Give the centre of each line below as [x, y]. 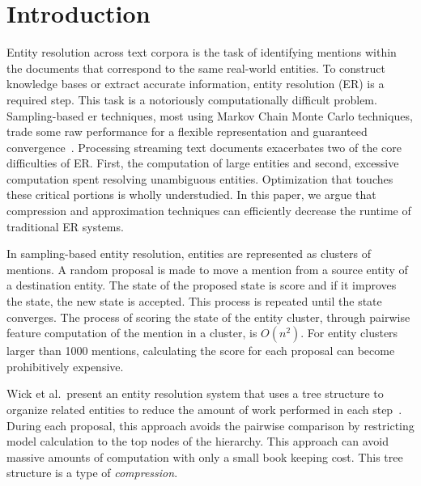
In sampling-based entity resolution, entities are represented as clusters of [189, 254]
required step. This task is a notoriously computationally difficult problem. [192, 99]
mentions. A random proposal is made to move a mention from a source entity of [207, 269]
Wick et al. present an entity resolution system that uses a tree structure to [195, 393]
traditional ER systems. [65, 226]
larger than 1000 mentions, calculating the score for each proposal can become [201, 351]
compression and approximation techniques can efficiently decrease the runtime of [209, 211]
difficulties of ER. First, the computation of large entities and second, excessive [203, 163]
